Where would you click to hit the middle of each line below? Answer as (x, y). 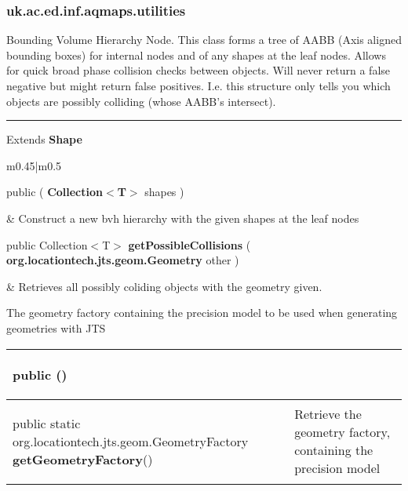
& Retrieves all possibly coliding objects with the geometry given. (164, 286)
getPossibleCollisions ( (189, 244)
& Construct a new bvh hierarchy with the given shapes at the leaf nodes (183, 218)
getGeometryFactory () (83, 459)
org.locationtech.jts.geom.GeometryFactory (131, 441)
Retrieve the (328, 414)
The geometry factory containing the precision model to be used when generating (202, 313)
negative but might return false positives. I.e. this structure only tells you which (199, 85)
